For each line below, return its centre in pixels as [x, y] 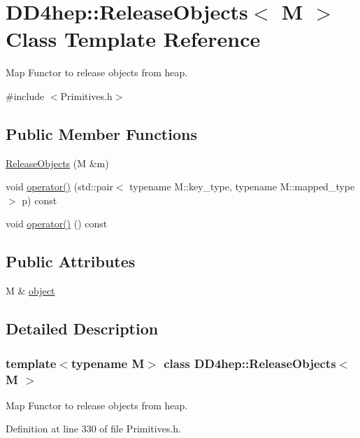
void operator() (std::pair [59, 186]
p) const [39, 200]
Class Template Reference [133, 39]
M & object [30, 291]
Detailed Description [82, 328]
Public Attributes [71, 261]
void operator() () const [57, 224]
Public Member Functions [101, 133]
